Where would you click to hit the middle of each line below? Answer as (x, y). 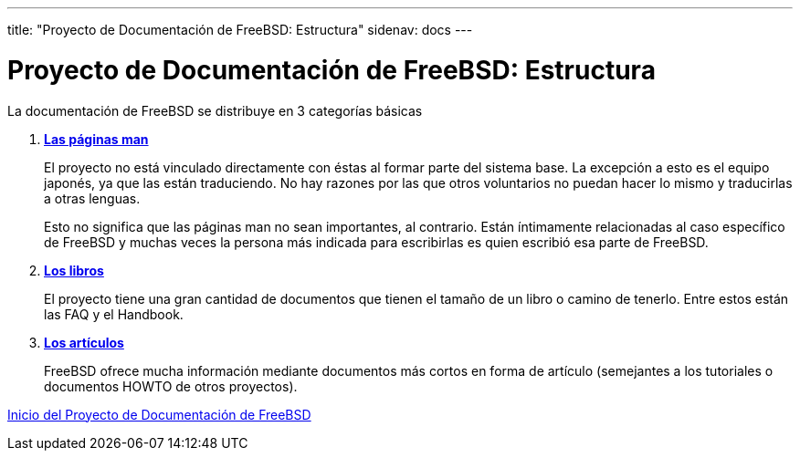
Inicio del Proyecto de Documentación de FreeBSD (159, 414)
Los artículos (84, 342)
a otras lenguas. (92, 198)
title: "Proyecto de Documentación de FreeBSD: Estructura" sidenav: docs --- (240, 30)
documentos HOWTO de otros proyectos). (171, 386)
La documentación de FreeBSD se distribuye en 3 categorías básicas (215, 110)
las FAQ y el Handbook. (114, 314)
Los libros (74, 270)
